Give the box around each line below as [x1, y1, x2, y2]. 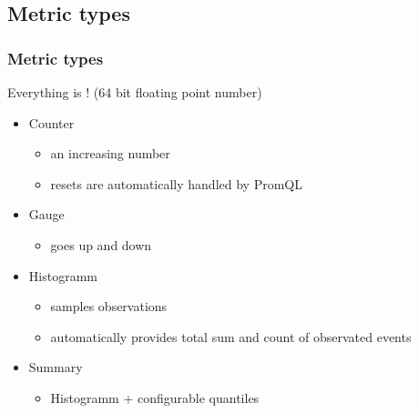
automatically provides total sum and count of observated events [50, 327, 412, 346]
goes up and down [50, 235, 152, 254]
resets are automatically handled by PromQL [50, 174, 302, 193]
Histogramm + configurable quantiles [50, 388, 260, 407]
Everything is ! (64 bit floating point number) [7, 83, 262, 101]
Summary [28, 358, 83, 377]
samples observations [50, 297, 168, 316]
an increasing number [50, 144, 170, 163]
